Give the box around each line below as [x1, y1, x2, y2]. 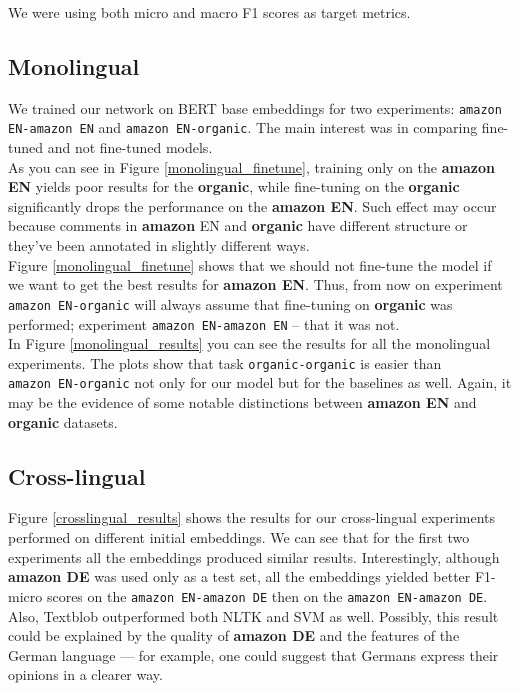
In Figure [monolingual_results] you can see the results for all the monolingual [8, 333, 491, 354]
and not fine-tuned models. [47, 137, 213, 158]
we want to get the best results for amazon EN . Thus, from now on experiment [8, 274, 503, 295]
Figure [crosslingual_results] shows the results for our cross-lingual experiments [8, 507, 496, 528]
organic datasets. [8, 411, 118, 432]
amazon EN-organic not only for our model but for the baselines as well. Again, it [8, 372, 512, 393]
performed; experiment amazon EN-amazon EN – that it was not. [8, 313, 400, 334]
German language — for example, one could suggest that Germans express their [8, 644, 499, 665]
